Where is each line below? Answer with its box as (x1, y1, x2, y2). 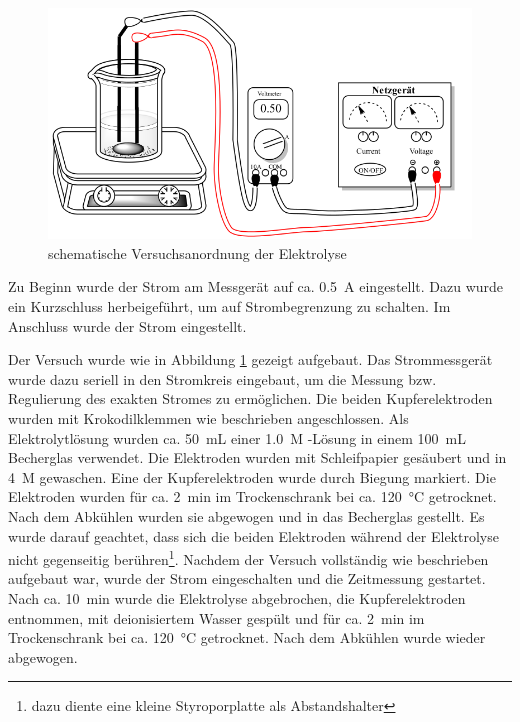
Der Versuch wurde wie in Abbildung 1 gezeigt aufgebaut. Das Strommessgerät (8, 349, 493, 370)
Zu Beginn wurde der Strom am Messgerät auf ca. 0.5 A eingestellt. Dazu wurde (8, 276, 504, 297)
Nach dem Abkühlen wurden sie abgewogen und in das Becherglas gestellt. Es (8, 505, 485, 526)
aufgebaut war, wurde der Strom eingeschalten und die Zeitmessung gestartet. (8, 568, 486, 589)
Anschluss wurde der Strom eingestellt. (8, 315, 247, 336)
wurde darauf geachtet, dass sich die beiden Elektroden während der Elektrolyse (8, 525, 499, 546)
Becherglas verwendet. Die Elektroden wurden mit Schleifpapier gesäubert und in (8, 447, 507, 468)
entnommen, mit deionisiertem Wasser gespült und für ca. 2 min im (8, 607, 425, 628)
